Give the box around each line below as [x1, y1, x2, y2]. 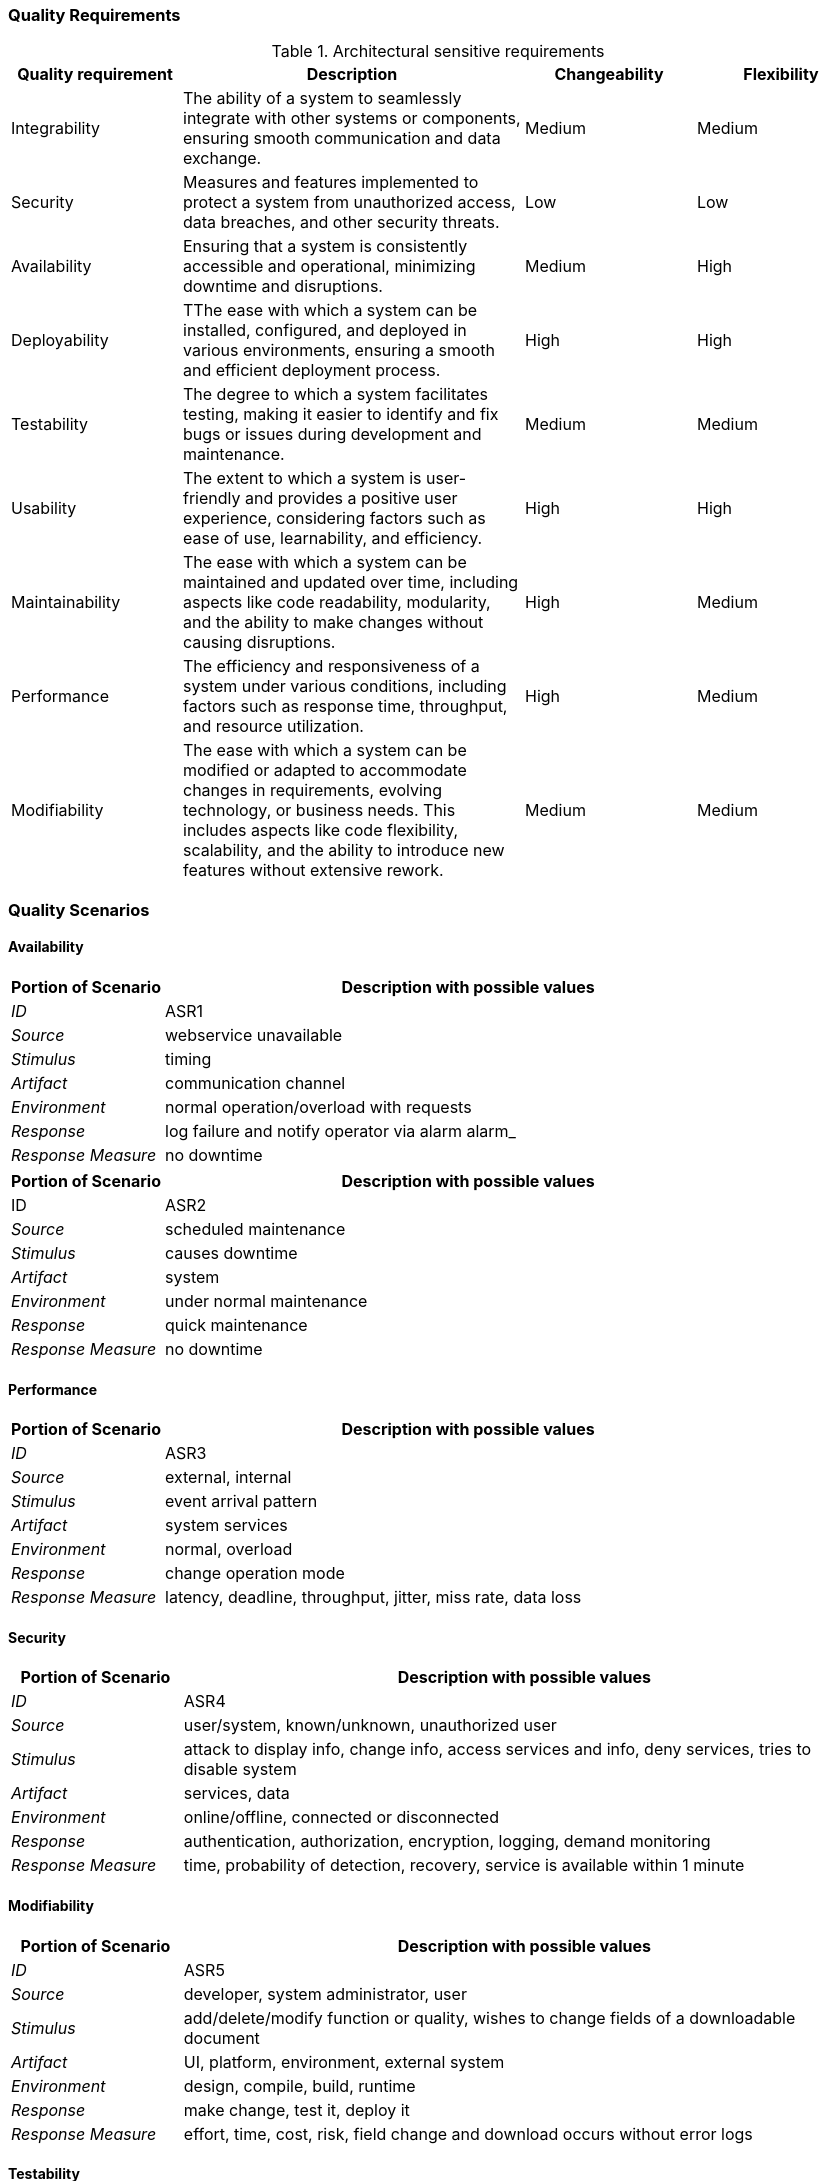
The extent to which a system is [183, 468, 422, 489]
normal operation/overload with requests [165, 1096, 472, 1117]
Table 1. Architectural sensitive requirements [271, 41, 605, 62]
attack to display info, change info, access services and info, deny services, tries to [183, 1739, 812, 1760]
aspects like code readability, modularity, [183, 592, 491, 613]
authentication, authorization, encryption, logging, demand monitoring [183, 1831, 711, 1852]
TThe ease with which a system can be [183, 300, 478, 321]
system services [165, 1515, 288, 1536]
